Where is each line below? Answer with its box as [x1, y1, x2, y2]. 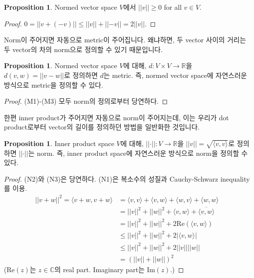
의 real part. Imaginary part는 [54, 264, 145, 275]
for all [164, 2, 182, 12]
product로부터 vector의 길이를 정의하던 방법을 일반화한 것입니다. [4, 122, 200, 132]
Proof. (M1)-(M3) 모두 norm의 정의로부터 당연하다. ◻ [4, 96, 168, 106]
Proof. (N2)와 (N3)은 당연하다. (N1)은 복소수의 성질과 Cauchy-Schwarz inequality [4, 173, 250, 184]
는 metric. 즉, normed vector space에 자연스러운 [104, 70, 247, 80]
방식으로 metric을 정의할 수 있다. [4, 79, 104, 90]
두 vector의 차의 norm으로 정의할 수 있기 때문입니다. [4, 44, 163, 54]
